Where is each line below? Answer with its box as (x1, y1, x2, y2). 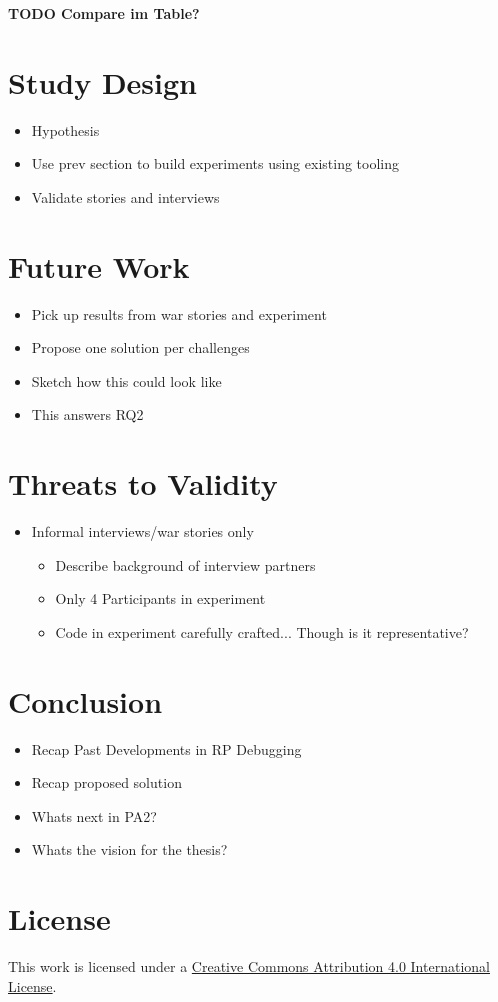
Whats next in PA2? (31, 805, 157, 826)
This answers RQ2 (31, 404, 144, 425)
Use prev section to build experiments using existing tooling (31, 153, 399, 174)
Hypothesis (31, 119, 100, 140)
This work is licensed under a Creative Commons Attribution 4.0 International (8, 956, 490, 977)
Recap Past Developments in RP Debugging (31, 738, 302, 759)
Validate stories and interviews (31, 186, 220, 207)
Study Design (8, 61, 198, 102)
